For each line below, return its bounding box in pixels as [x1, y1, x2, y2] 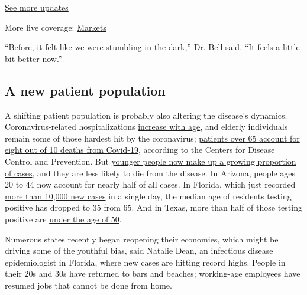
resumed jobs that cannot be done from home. [5, 278, 172, 291]
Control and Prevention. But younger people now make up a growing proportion [5, 155, 296, 167]
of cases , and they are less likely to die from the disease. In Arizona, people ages [5, 166, 295, 179]
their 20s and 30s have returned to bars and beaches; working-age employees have [5, 267, 300, 280]
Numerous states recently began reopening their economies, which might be [5, 232, 279, 245]
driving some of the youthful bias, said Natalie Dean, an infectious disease [5, 244, 273, 257]
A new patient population [5, 81, 166, 99]
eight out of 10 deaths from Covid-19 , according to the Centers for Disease [5, 143, 275, 156]
